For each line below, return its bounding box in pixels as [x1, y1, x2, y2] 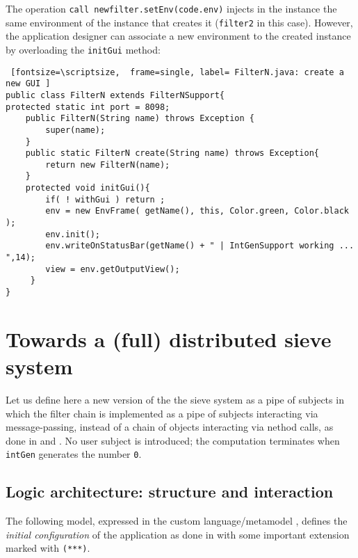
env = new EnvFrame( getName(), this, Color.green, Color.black [45, 206, 349, 216]
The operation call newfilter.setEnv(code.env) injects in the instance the [6, 1, 337, 15]
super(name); [45, 125, 106, 135]
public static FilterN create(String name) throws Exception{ [25, 148, 320, 159]
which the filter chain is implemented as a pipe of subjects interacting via [6, 406, 318, 420]
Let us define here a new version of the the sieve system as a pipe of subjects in [6, 392, 344, 406]
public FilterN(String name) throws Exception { [25, 113, 254, 124]
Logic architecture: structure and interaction [6, 481, 334, 502]
